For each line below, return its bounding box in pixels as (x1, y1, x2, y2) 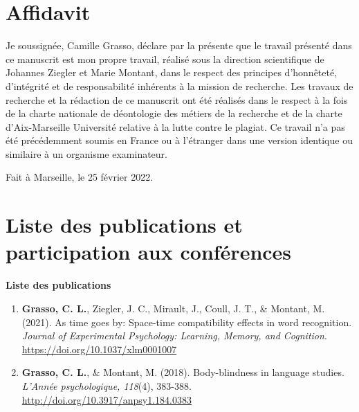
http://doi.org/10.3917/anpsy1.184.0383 (21, 392, 192, 406)
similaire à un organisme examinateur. (6, 146, 167, 161)
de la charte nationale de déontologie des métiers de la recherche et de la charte (6, 106, 342, 120)
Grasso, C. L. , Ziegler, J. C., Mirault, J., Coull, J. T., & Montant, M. (21, 301, 325, 315)
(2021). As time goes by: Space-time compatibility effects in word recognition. (21, 314, 352, 329)
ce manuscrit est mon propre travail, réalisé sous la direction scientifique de (6, 51, 324, 66)
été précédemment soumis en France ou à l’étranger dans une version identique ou (6, 133, 353, 147)
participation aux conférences (6, 238, 292, 266)
